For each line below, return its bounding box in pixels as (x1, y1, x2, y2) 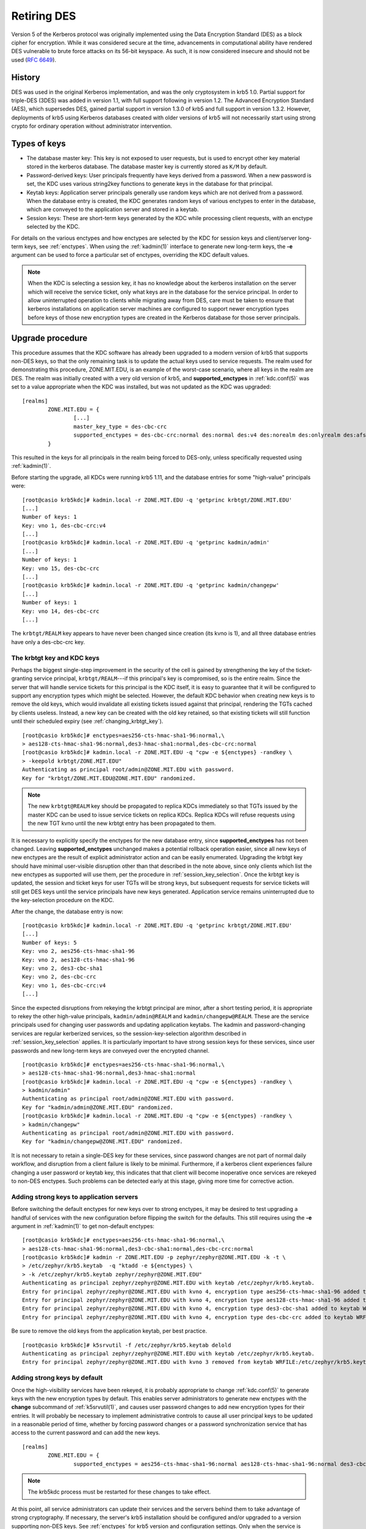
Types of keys (11, 138, 66, 149)
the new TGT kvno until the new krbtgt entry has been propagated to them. (27, 820, 217, 827)
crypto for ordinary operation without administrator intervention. (11, 122, 172, 130)
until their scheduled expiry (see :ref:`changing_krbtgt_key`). (11, 717, 163, 725)
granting (11, 675, 33, 682)
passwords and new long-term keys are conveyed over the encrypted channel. (11, 1046, 210, 1054)
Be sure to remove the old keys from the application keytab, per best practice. (11, 1327, 207, 1335)
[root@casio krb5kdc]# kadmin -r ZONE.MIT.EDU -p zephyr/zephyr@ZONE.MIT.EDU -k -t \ (22, 1254, 286, 1261)
